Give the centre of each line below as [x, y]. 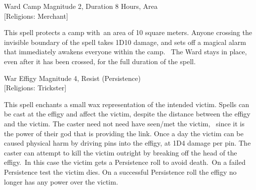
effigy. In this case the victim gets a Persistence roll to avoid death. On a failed [125, 162]
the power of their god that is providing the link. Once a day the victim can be [124, 133]
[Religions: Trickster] [35, 88]
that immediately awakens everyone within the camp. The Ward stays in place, [126, 52]
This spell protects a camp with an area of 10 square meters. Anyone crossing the [128, 32]
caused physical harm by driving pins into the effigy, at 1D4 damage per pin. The [128, 143]
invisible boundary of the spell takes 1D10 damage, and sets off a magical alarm [125, 42]
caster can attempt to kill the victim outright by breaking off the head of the [121, 152]
